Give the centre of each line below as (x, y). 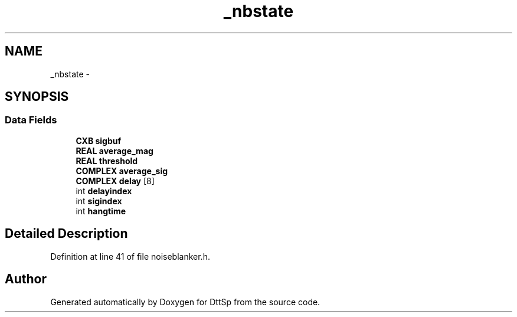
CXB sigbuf (99, 140)
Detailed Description (66, 234)
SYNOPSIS (37, 97)
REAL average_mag (114, 151)
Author (26, 279)
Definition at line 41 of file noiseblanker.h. (130, 256)
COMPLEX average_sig (122, 171)
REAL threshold (107, 161)
